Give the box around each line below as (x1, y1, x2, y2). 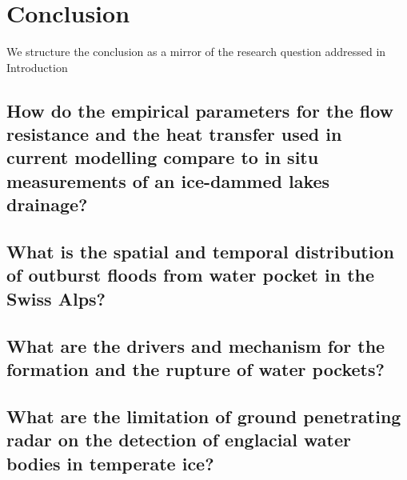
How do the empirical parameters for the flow (6, 98, 394, 122)
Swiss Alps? (6, 286, 106, 310)
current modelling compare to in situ (6, 145, 319, 170)
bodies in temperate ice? (6, 450, 214, 475)
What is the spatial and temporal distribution (6, 239, 394, 264)
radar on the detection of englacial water (6, 427, 351, 452)
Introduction (6, 58, 68, 75)
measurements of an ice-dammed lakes (6, 168, 330, 193)
